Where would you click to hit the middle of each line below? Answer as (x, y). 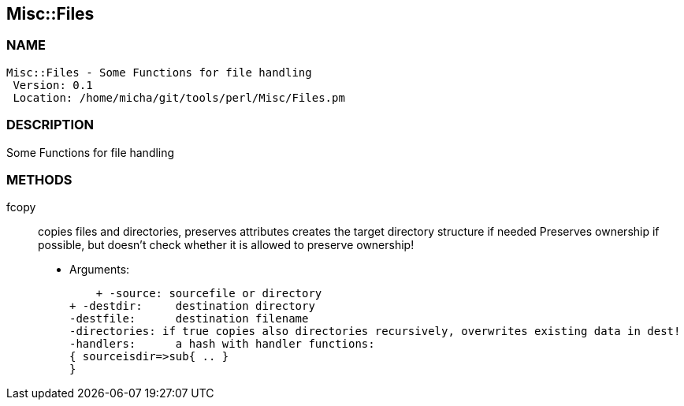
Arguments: (100, 270)
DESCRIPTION (50, 125)
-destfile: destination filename (189, 319)
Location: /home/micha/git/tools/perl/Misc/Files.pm (179, 97)
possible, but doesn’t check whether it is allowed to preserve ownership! (226, 245)
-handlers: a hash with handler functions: (222, 344)
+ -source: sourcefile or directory (209, 294)
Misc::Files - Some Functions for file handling (159, 72)
